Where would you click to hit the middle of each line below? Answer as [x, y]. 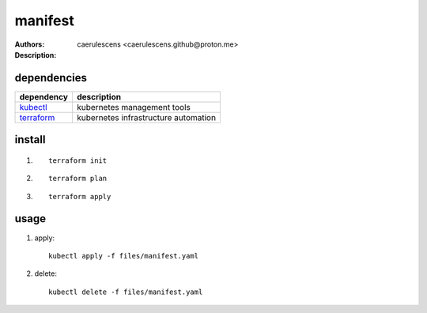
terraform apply [80, 196]
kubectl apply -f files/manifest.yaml [124, 256]
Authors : [30, 44]
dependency [44, 96]
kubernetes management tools [134, 107]
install [30, 140]
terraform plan [78, 179]
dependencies [51, 78]
